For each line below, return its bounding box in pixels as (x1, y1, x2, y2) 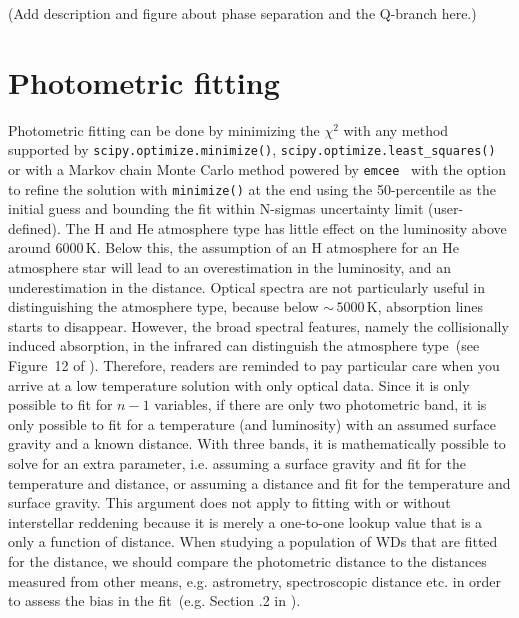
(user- (427, 198, 464, 219)
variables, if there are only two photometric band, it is (154, 394, 487, 415)
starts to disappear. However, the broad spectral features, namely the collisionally (8, 315, 509, 336)
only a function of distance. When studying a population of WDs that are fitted (8, 531, 498, 552)
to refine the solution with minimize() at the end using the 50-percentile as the (8, 178, 496, 199)
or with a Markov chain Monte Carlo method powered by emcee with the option (8, 158, 506, 179)
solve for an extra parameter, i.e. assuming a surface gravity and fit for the (8, 453, 466, 473)
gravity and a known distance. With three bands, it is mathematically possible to (8, 433, 506, 454)
